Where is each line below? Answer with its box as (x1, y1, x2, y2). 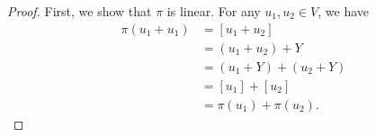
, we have (318, 2, 369, 20)
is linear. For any (166, 2, 261, 20)
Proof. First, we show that (7, 2, 152, 20)
